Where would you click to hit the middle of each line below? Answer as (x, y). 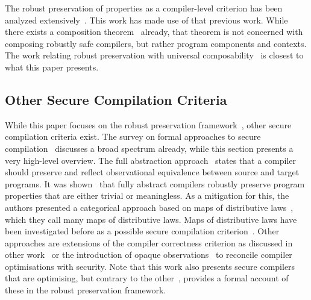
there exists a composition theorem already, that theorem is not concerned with (154, 32)
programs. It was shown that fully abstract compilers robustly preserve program (155, 183)
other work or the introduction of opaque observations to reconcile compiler (149, 255)
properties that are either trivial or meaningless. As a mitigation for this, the (147, 195)
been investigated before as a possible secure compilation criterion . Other (142, 231)
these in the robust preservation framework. (86, 290)
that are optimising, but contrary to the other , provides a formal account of (147, 278)
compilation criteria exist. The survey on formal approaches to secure (133, 136)
